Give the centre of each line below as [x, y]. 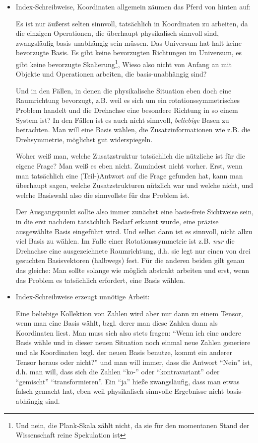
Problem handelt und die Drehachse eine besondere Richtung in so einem [127, 110]
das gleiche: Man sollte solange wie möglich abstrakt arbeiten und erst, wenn [132, 270]
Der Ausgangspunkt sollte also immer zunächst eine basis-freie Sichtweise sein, [135, 212]
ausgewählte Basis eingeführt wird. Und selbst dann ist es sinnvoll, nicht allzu [134, 231]
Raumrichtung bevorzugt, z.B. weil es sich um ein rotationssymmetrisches [128, 100]
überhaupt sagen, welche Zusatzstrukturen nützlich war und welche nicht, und [134, 185]
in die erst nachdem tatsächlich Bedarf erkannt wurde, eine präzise [117, 221]
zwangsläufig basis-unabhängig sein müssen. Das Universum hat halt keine [129, 43]
